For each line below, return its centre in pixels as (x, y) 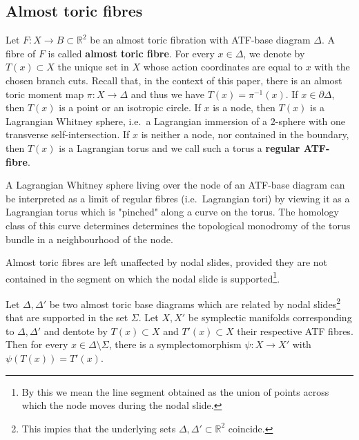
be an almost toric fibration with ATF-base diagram (200, 40)
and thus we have (167, 94)
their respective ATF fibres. (295, 331)
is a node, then (244, 107)
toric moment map (45, 94)
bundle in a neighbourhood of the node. (89, 239)
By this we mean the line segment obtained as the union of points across (175, 391)
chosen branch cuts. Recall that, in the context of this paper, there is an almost (174, 80)
